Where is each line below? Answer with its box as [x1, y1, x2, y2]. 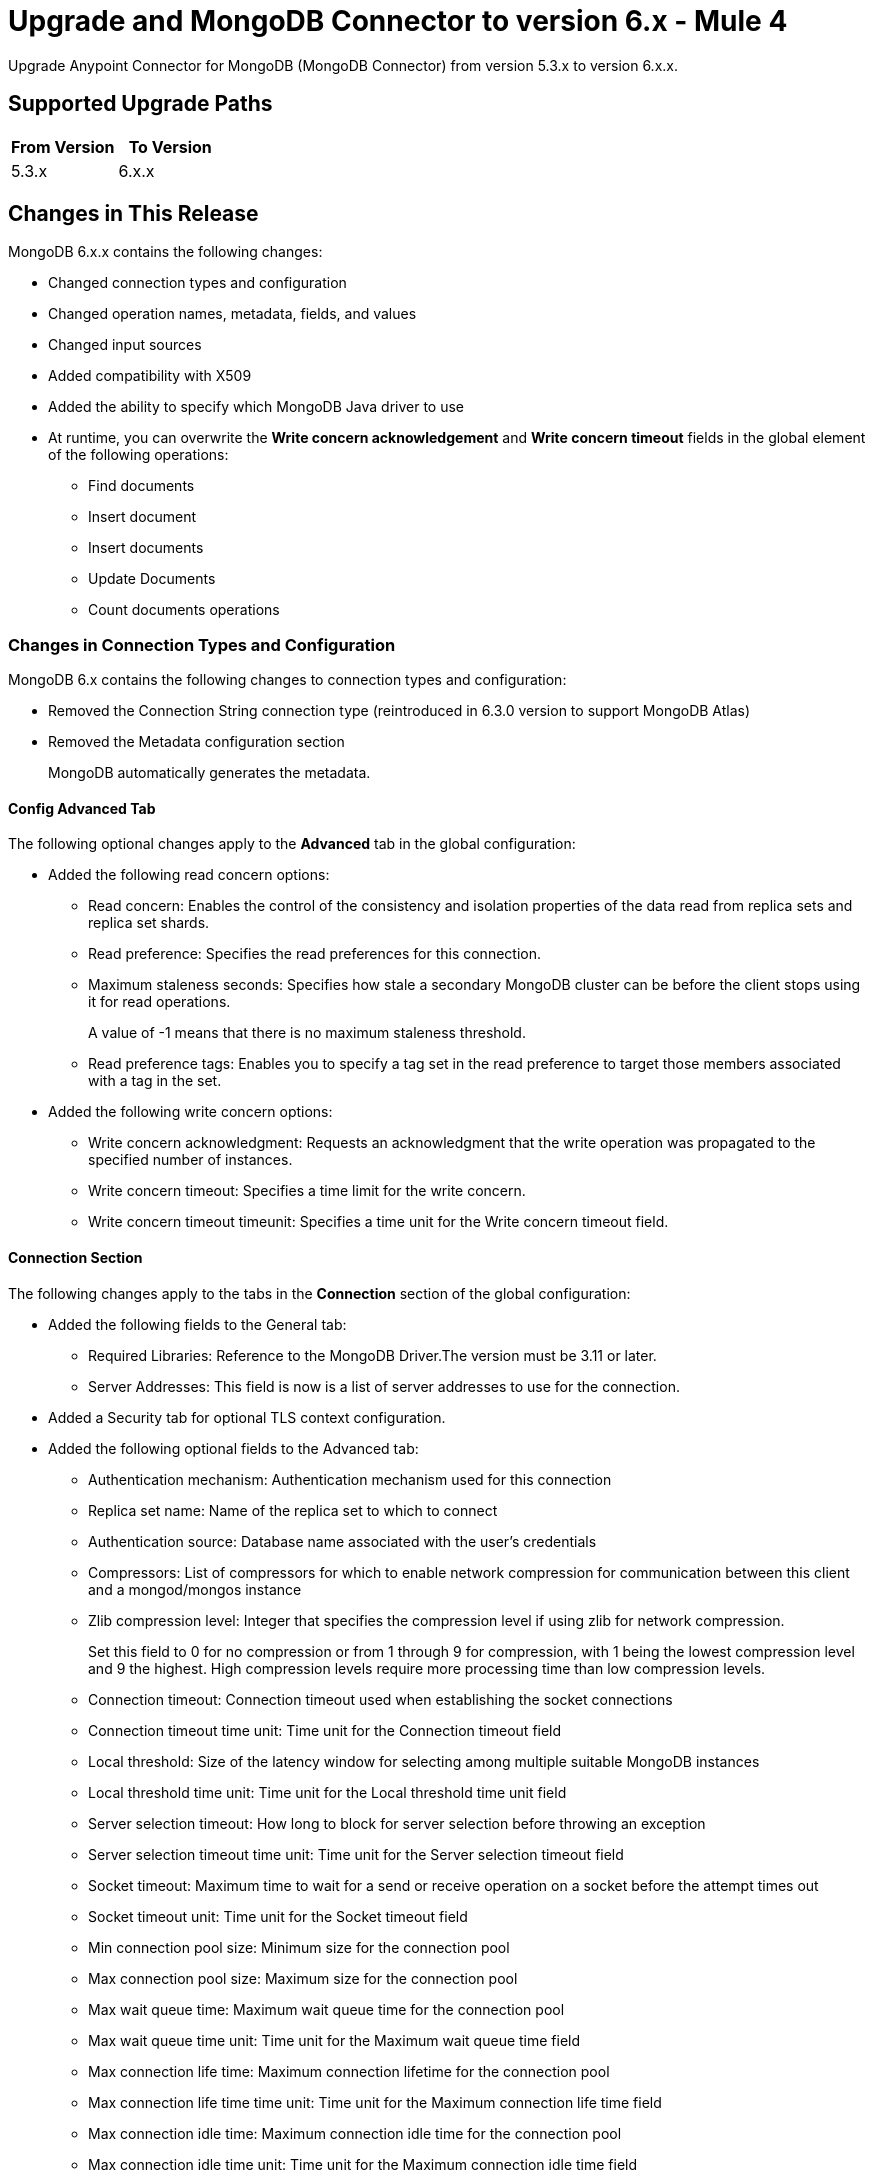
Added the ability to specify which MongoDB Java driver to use [48, 398, 464, 416]
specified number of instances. [88, 1151, 293, 1169]
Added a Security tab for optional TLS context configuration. [48, 1408, 446, 1426]
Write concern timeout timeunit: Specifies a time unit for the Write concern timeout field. [88, 1213, 669, 1231]
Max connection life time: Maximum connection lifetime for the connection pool [88, 2062, 610, 2080]
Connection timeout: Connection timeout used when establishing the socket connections [88, 1690, 673, 1708]
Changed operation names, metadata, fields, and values [48, 305, 417, 323]
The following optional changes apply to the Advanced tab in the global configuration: [8, 835, 576, 853]
